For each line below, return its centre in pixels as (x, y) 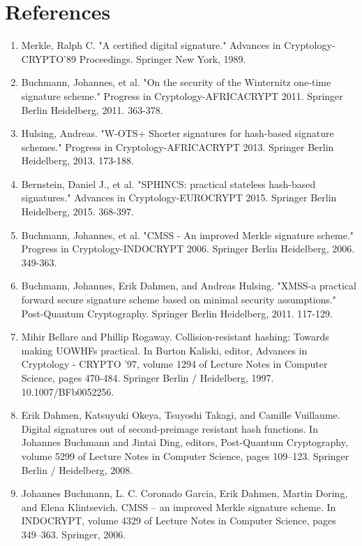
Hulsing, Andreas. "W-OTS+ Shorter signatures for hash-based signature (178, 133)
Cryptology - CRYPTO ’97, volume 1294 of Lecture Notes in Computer (174, 364)
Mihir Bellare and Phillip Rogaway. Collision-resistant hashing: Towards (175, 337)
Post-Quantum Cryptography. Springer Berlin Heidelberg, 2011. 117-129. (177, 313)
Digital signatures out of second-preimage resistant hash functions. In (169, 428)
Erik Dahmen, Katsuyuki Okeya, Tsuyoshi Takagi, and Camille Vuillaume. (181, 415)
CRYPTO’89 (48, 58)
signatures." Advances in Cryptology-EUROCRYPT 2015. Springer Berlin (179, 197)
